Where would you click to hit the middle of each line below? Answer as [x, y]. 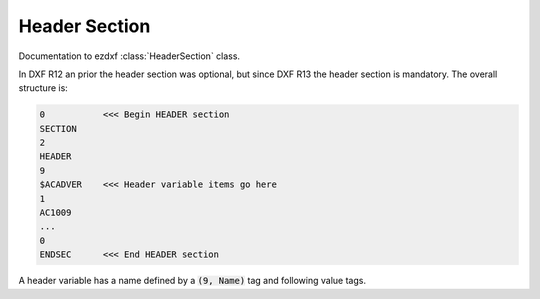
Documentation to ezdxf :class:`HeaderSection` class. [129, 56]
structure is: [43, 88]
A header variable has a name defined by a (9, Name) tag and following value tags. [192, 281]
